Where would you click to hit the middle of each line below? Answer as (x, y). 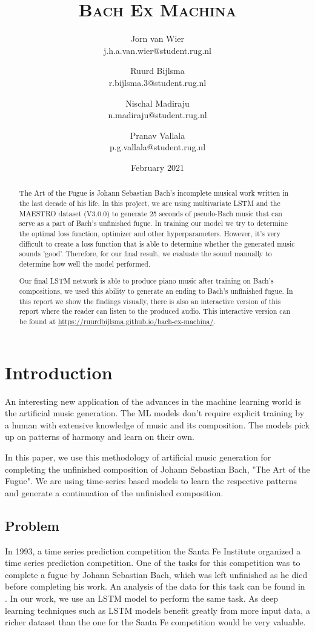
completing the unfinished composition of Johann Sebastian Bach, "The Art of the (157, 469)
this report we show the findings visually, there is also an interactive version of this (150, 301)
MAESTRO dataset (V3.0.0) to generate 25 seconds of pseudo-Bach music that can (151, 213)
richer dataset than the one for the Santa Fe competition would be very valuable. (155, 622)
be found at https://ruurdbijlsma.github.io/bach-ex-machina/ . (117, 321)
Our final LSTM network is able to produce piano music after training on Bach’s (146, 281)
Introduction (59, 372)
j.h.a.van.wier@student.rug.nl (157, 50)
